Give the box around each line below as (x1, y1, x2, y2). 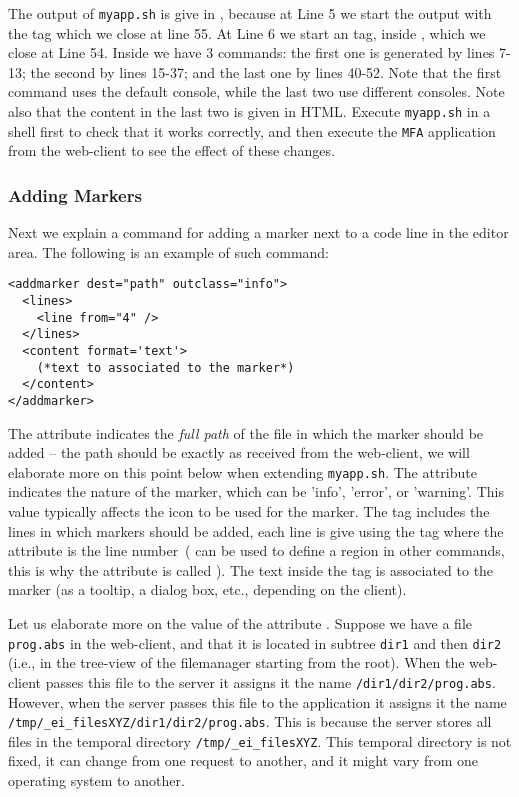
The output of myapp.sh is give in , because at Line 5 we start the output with (8, 3, 492, 23)
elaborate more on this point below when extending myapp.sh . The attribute (8, 461, 477, 482)
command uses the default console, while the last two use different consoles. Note (8, 81, 505, 102)
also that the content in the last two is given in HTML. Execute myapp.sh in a (8, 101, 491, 122)
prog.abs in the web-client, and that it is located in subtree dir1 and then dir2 (8, 632, 502, 653)
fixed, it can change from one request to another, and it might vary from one (8, 750, 479, 771)
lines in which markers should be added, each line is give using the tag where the (8, 520, 504, 541)
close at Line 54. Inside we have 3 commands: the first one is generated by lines (8, 42, 495, 63)
